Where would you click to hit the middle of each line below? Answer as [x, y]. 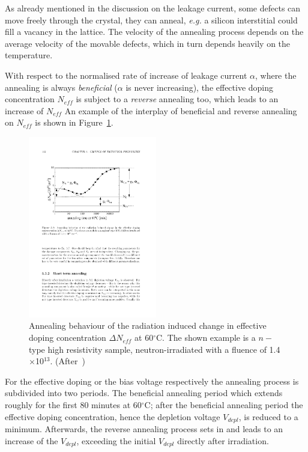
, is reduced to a [268, 416]
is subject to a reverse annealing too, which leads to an [177, 99]
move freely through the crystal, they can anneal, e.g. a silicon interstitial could [151, 20]
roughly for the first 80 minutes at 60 [73, 405]
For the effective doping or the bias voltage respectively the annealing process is [152, 381]
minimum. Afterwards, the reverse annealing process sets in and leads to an [144, 429]
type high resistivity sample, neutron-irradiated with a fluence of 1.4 [155, 349]
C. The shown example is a [206, 337]
